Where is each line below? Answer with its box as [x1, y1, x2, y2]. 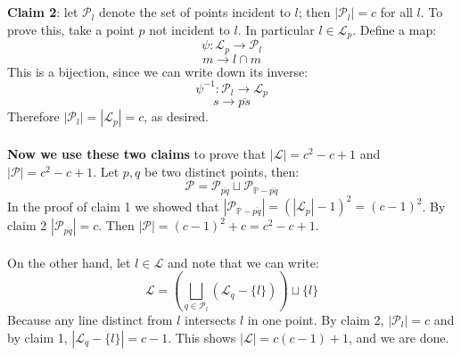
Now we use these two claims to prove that [7, 145, 267, 163]
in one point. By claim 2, [247, 310, 384, 328]
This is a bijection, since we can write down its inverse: [7, 62, 309, 80]
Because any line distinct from [7, 310, 173, 328]
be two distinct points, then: [144, 161, 300, 180]
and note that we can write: [167, 253, 319, 271]
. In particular [237, 20, 315, 38]
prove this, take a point [7, 20, 135, 38]
